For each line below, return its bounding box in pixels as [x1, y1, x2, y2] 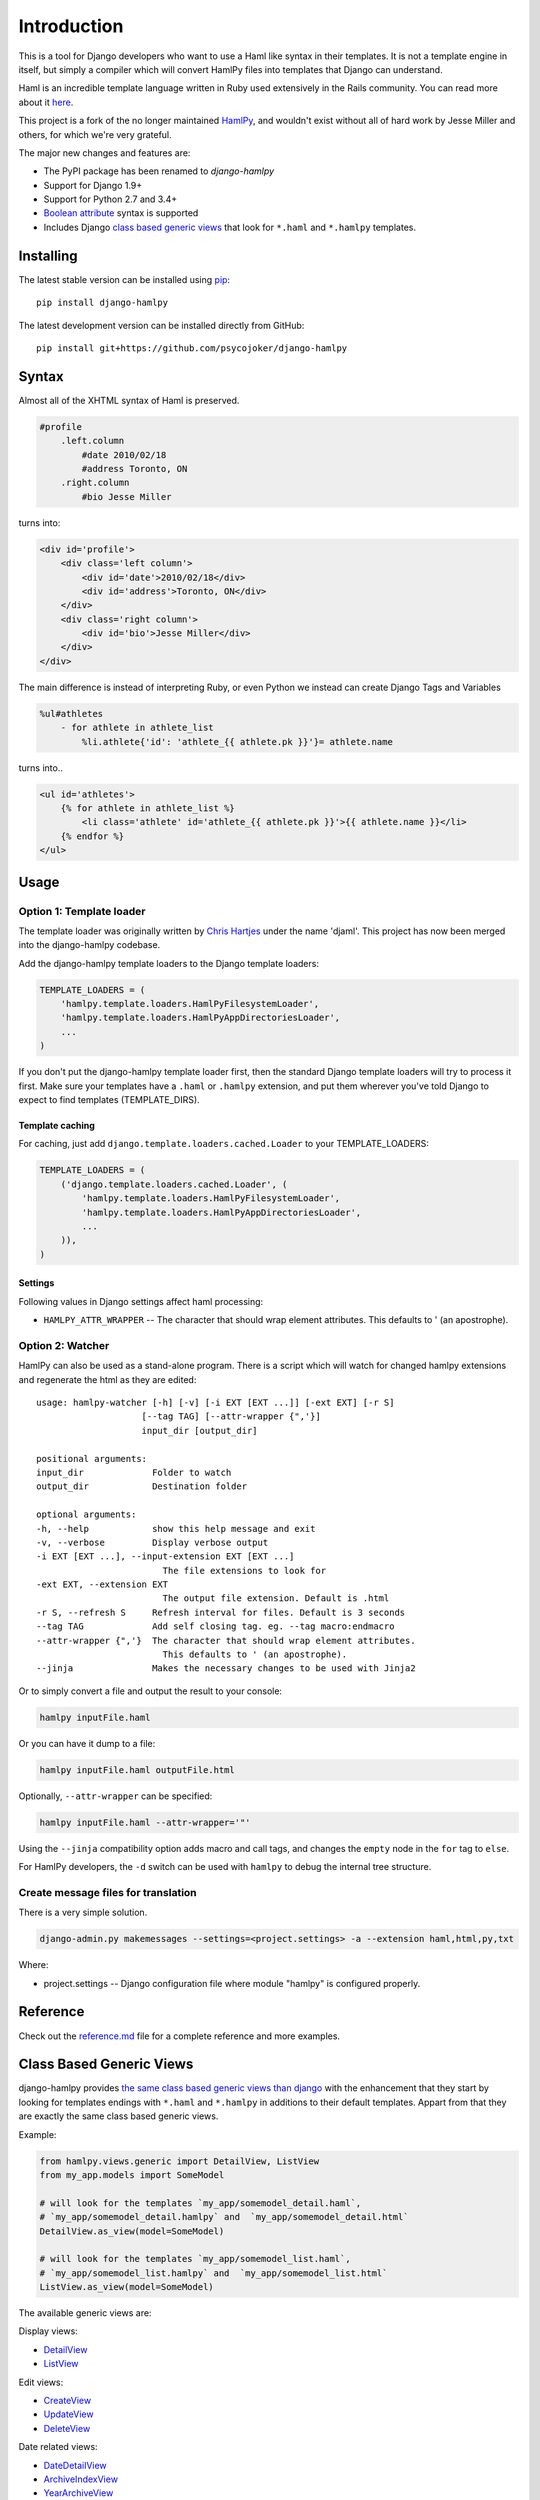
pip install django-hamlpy [36, 297, 169, 309]
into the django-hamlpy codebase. [18, 939, 161, 951]
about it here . [18, 96, 74, 108]
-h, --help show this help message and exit [36, 1523, 316, 1534]
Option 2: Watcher [18, 1338, 110, 1352]
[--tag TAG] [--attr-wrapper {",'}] [141, 1411, 322, 1422]
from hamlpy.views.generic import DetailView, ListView [39, 2155, 320, 2167]
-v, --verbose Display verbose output [36, 1536, 269, 1548]
